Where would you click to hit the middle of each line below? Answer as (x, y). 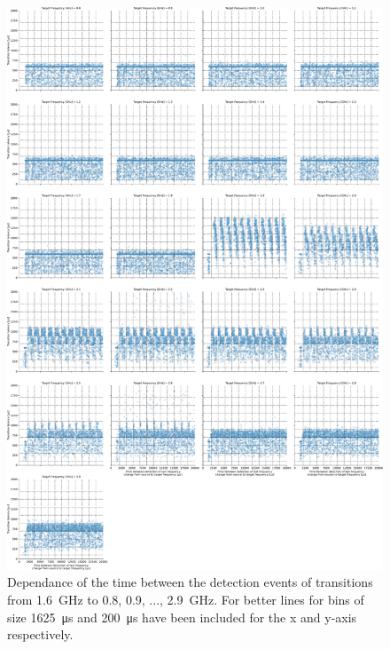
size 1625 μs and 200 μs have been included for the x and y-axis (182, 617)
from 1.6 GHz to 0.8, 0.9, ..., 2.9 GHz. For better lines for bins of (186, 600)
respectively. (40, 634)
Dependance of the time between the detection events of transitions (190, 582)
